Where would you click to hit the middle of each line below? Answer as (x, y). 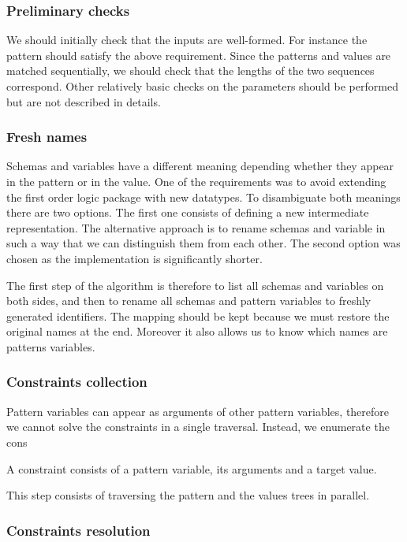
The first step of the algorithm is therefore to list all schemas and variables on (195, 285)
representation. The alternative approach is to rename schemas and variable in (196, 227)
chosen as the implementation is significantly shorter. (134, 258)
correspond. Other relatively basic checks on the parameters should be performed (202, 86)
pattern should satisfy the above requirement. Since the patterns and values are (199, 55)
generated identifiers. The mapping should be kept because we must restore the (198, 316)
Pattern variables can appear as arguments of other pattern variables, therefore (198, 411)
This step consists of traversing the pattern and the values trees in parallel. (188, 495)
